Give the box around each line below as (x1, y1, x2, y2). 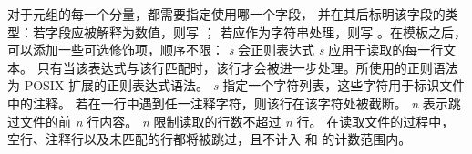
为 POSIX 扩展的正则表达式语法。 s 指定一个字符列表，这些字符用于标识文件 (7, 76, 466, 95)
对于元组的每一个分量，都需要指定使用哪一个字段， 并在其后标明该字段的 (7, 5, 446, 23)
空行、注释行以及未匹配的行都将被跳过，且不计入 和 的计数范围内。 (7, 129, 412, 149)
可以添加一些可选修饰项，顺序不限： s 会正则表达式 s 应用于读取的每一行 (7, 40, 444, 59)
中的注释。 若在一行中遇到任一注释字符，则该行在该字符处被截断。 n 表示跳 (7, 93, 461, 112)
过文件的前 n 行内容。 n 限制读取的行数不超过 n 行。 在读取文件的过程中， (7, 111, 455, 130)
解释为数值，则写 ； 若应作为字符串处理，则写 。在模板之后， (96, 22, 467, 41)
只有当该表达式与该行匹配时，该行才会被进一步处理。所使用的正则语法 (36, 57, 458, 77)
